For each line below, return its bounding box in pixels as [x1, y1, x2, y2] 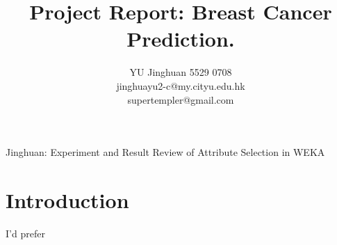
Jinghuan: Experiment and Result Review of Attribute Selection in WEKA [6, 145, 325, 159]
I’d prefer [6, 226, 45, 240]
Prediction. [126, 24, 235, 53]
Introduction [6, 185, 129, 214]
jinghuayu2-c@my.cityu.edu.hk [116, 78, 245, 93]
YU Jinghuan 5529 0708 [129, 65, 232, 79]
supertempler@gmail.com [127, 92, 234, 106]
